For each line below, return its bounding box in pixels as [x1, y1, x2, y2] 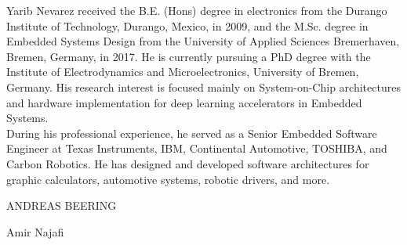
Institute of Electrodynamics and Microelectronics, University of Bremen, [6, 63, 359, 80]
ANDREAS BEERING [6, 197, 117, 214]
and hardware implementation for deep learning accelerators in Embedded [6, 94, 362, 110]
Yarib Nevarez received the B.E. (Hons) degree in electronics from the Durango [6, 2, 387, 18]
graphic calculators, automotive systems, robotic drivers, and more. [6, 171, 330, 187]
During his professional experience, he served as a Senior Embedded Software [6, 124, 377, 141]
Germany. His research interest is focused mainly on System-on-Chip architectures [6, 78, 401, 95]
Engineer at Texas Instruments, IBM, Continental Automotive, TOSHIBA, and [6, 140, 387, 157]
